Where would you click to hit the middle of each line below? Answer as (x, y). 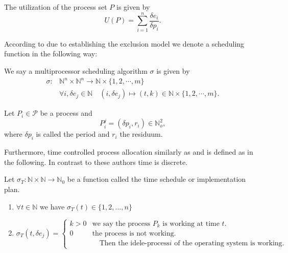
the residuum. (141, 134)
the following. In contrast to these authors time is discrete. (96, 162)
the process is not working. (134, 234)
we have (52, 206)
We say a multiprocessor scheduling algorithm (76, 70)
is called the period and (73, 134)
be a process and (66, 113)
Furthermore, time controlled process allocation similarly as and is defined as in (129, 152)
